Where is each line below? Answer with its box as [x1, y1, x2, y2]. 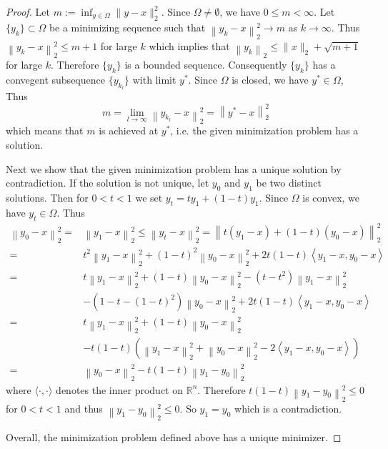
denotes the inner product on [56, 382, 183, 397]
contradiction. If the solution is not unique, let [6, 175, 209, 190]
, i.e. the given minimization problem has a [170, 123, 359, 138]
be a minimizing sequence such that [49, 19, 206, 34]
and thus [64, 400, 103, 415]
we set [135, 189, 163, 204]
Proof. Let [6, 4, 50, 19]
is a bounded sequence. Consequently [124, 57, 287, 72]
